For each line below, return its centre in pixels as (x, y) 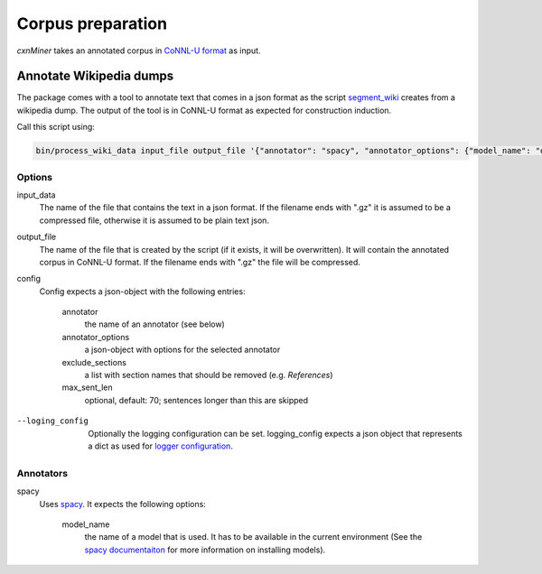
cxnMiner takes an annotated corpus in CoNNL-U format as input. (139, 51)
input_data (36, 195)
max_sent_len (87, 387)
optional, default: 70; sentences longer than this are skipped (196, 400)
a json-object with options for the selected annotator (182, 350)
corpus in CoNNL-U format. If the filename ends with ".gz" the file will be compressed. (200, 262)
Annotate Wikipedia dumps (95, 76)
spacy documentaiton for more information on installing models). (205, 550)
